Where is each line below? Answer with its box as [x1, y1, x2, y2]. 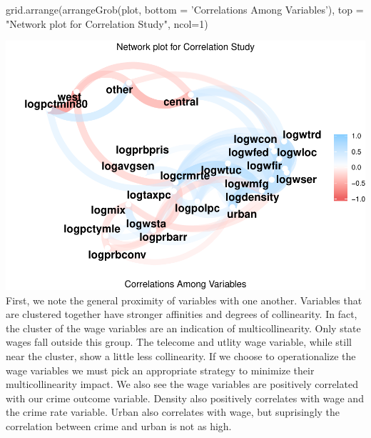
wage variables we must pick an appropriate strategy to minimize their [6, 362, 315, 377]
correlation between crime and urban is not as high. [6, 419, 232, 434]
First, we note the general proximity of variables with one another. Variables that [6, 292, 362, 307]
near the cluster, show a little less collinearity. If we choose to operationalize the [6, 349, 356, 364]
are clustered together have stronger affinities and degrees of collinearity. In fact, [6, 307, 357, 322]
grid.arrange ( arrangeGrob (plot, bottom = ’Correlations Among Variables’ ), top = [6, 2, 364, 16]
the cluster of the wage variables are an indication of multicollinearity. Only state [6, 320, 361, 335]
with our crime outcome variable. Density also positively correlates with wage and [6, 390, 364, 405]
